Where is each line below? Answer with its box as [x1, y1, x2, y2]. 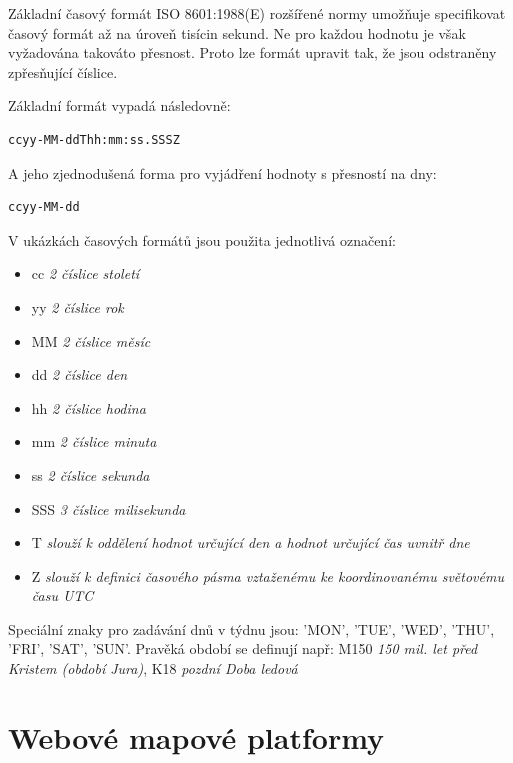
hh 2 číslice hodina [31, 397, 146, 418]
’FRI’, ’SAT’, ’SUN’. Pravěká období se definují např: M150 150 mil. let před [8, 638, 478, 659]
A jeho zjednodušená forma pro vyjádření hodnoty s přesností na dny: [8, 162, 437, 183]
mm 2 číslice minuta [31, 431, 157, 452]
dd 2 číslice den [31, 364, 128, 385]
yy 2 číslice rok [31, 296, 124, 317]
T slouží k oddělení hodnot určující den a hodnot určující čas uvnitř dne [31, 532, 470, 553]
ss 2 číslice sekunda [31, 464, 150, 485]
